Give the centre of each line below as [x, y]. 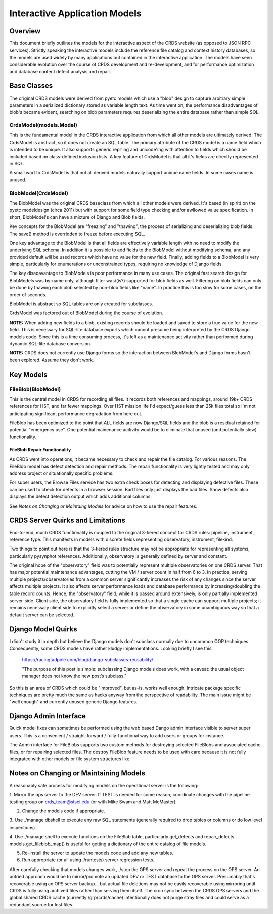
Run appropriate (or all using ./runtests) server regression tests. [88, 860]
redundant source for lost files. [41, 904]
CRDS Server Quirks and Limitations [67, 520]
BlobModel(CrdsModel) [39, 193]
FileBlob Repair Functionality [40, 449]
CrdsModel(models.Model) [43, 125]
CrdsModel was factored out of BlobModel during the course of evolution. [86, 313]
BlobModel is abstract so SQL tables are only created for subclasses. [81, 304]
